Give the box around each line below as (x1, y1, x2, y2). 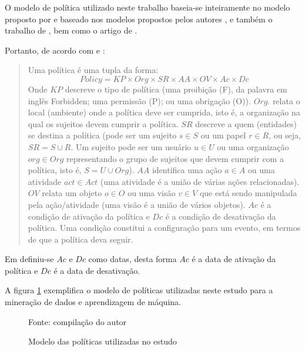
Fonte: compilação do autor (28, 315, 127, 327)
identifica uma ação (152, 164, 222, 176)
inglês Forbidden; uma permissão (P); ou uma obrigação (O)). (28, 94, 251, 107)
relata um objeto (42, 187, 102, 199)
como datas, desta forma (88, 253, 177, 265)
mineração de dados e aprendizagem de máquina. (5, 296, 181, 308)
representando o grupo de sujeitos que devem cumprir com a (66, 152, 284, 164)
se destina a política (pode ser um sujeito (28, 129, 177, 141)
